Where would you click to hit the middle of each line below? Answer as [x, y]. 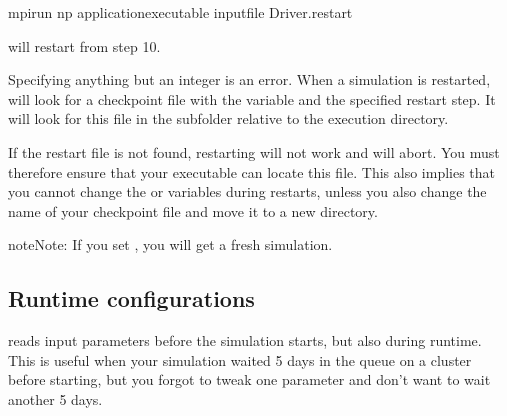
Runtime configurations [131, 298]
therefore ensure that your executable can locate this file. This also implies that [252, 171]
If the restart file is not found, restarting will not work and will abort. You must [254, 151]
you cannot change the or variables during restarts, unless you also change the [247, 191]
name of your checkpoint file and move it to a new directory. [193, 210]
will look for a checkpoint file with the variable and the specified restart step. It [252, 98]
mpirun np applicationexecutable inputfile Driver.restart [180, 12]
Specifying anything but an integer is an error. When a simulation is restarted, [249, 79]
